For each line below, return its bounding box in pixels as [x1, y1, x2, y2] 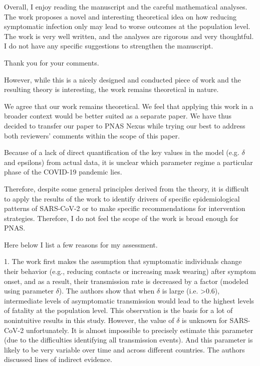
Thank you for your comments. [4, 57, 99, 67]
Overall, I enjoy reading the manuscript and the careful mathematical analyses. [4, 1, 247, 11]
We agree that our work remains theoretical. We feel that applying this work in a [4, 100, 253, 111]
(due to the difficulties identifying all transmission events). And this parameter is [4, 334, 253, 345]
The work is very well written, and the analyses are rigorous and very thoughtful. [4, 30, 254, 41]
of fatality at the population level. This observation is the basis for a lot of [4, 305, 233, 315]
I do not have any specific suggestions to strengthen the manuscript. [4, 40, 213, 51]
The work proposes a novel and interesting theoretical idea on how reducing [4, 11, 236, 21]
